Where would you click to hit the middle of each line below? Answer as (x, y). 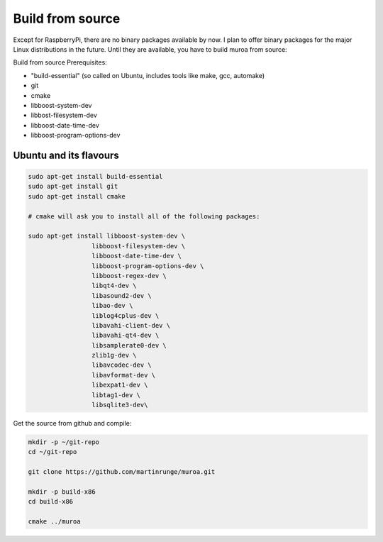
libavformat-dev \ (123, 375)
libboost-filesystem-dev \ (138, 246)
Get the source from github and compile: (72, 424)
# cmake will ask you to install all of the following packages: (144, 216)
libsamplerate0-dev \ (129, 345)
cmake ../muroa (54, 522)
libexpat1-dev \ (120, 385)
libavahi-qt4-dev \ (125, 336)
